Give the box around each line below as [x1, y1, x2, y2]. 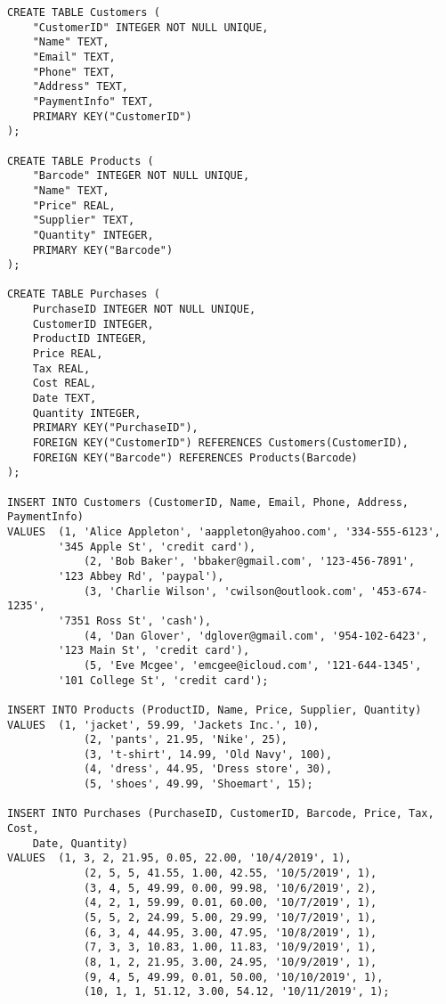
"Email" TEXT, [32, 50, 116, 63]
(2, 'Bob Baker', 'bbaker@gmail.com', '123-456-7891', [83, 555, 416, 568]
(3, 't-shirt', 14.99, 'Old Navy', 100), [83, 747, 333, 761]
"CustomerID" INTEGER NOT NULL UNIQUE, [32, 20, 269, 34]
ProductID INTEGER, [32, 332, 148, 346]
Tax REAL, [32, 362, 91, 375]
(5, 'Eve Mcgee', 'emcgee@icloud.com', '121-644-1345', [83, 658, 422, 672]
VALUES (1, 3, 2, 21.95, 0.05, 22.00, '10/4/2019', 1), [7, 852, 352, 865]
